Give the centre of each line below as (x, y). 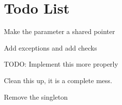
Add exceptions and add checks (51, 47)
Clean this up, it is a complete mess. (58, 80)
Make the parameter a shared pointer (60, 31)
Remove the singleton (36, 96)
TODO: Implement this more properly (61, 64)
